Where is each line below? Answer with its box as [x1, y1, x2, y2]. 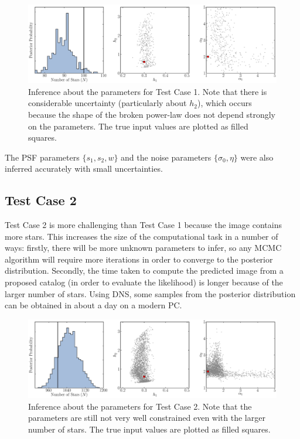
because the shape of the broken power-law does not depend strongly [28, 108, 275, 120]
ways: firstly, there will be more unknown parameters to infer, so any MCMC [5, 241, 282, 254]
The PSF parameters [5, 151, 80, 163]
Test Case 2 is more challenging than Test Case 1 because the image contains [5, 219, 282, 231]
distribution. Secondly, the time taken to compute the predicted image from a [5, 264, 284, 277]
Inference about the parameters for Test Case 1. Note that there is [28, 85, 267, 97]
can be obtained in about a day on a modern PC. [5, 299, 182, 311]
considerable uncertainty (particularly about [28, 97, 187, 109]
